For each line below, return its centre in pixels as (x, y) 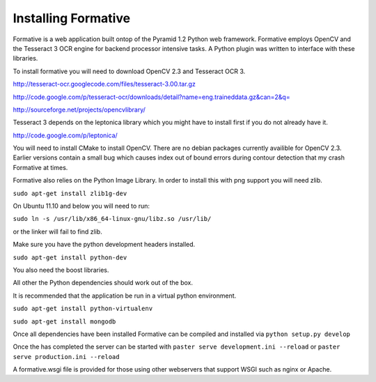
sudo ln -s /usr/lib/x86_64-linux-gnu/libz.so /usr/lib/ (112, 219)
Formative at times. (40, 167)
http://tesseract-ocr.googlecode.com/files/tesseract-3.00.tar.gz (104, 84)
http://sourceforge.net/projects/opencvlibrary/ (79, 109)
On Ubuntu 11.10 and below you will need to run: (81, 206)
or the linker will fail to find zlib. (57, 231)
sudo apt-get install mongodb (64, 321)
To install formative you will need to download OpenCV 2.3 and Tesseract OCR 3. (129, 71)
